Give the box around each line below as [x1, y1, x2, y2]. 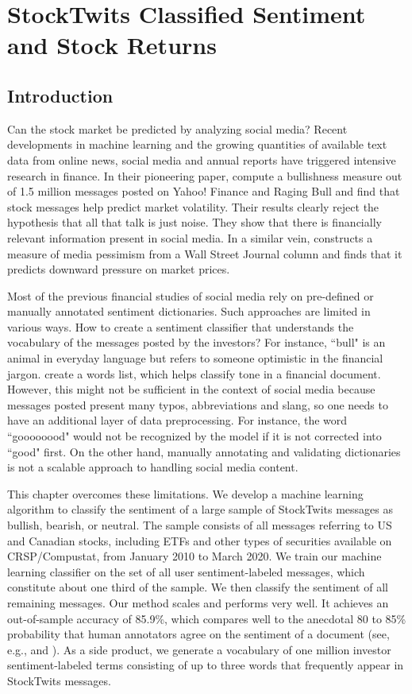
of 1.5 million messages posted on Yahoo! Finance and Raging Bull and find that [7, 183, 400, 200]
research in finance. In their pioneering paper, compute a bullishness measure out [7, 167, 402, 184]
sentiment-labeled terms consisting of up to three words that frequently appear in [7, 657, 404, 673]
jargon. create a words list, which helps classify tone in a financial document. [7, 365, 381, 382]
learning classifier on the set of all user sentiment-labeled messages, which [7, 563, 365, 580]
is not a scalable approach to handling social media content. [7, 459, 298, 475]
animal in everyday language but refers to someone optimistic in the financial [7, 350, 383, 366]
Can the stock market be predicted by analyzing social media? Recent [7, 120, 348, 137]
